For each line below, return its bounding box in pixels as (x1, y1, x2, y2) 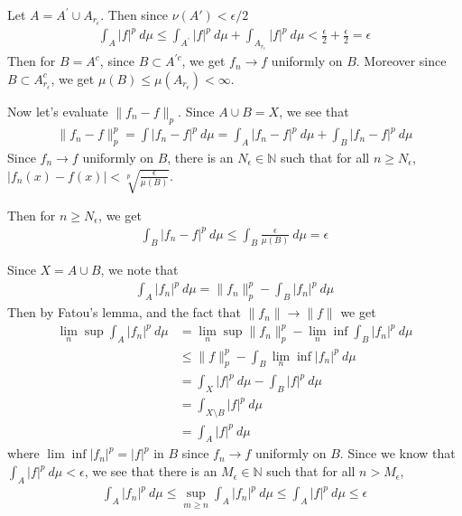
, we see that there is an (84, 462, 217, 481)
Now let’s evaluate (7, 101, 108, 120)
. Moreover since (356, 52, 447, 70)
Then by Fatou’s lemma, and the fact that (7, 303, 241, 322)
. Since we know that (339, 444, 456, 463)
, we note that (100, 260, 179, 279)
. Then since (100, 5, 168, 23)
